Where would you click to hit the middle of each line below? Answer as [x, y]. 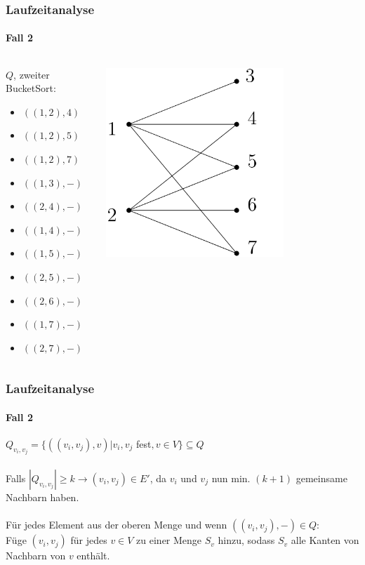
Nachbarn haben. [42, 497]
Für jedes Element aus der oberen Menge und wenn [117, 525]
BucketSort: [31, 88]
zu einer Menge [169, 540]
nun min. [231, 478]
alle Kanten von [325, 540]
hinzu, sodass [246, 540]
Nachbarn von [36, 556]
